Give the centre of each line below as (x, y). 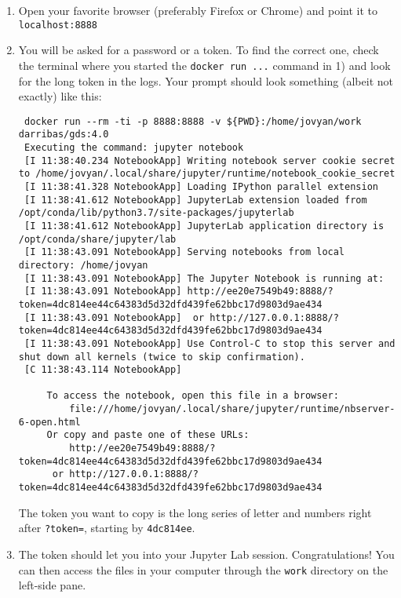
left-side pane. (52, 585)
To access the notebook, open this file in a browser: (193, 396)
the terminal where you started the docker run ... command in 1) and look (204, 65)
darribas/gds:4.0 (64, 135)
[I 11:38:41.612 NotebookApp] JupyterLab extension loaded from (195, 200)
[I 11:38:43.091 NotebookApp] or (114, 317)
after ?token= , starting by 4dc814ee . (107, 528)
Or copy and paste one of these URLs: (148, 435)
